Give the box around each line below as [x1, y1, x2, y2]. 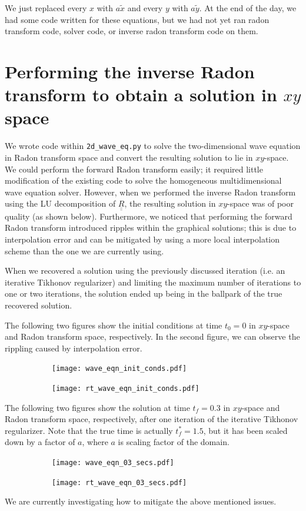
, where [82, 436, 108, 448]
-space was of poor [227, 197, 294, 210]
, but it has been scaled [203, 424, 288, 436]
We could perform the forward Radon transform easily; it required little [5, 162, 263, 175]
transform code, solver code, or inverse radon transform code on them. [5, 25, 258, 37]
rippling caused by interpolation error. [5, 341, 142, 354]
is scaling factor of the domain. [118, 436, 229, 448]
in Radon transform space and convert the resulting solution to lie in [5, 151, 253, 163]
